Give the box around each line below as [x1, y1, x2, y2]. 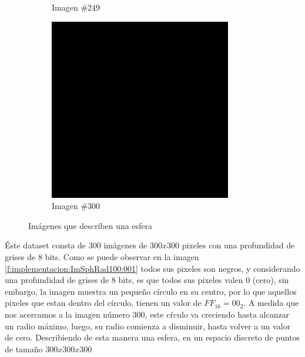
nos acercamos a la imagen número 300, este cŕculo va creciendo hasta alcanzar [5, 308, 290, 320]
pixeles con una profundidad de [182, 239, 295, 251]
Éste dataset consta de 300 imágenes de [5, 239, 148, 251]
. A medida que [243, 297, 299, 309]
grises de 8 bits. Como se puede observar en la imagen [5, 250, 199, 262]
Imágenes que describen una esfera [28, 219, 153, 231]
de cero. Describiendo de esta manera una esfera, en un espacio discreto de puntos [5, 331, 300, 343]
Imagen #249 [52, 1, 100, 13]
